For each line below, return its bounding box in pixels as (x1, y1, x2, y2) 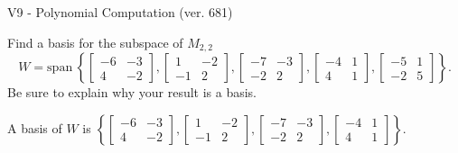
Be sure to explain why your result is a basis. (7, 83, 257, 102)
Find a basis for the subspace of (7, 32, 183, 51)
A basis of (7, 118, 62, 137)
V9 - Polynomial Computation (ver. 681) (7, 3, 233, 21)
